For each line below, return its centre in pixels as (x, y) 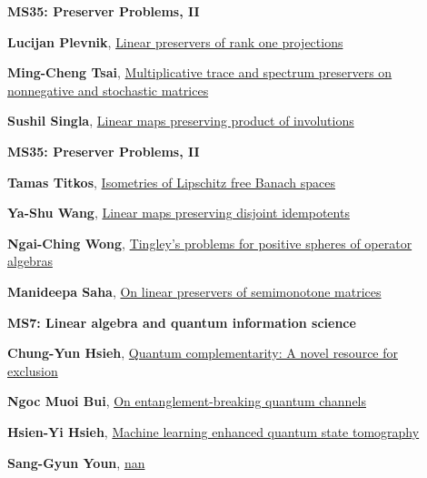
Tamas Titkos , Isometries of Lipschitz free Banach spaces (172, 182)
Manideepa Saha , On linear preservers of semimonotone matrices (194, 291)
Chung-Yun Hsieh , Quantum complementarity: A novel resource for (203, 353)
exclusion (33, 370)
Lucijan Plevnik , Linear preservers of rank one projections (175, 41)
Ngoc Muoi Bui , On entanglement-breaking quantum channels (187, 401)
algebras (30, 261)
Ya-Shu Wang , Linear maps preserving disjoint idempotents (179, 213)
